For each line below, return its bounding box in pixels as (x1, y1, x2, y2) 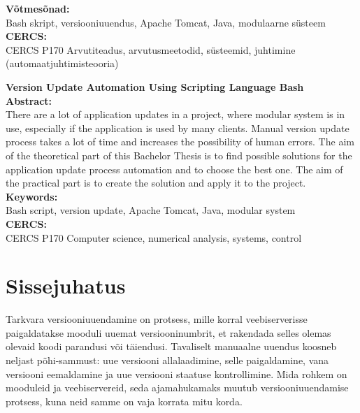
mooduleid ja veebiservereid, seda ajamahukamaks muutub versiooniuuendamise (6, 380, 349, 395)
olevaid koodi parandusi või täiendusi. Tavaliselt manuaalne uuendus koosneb (6, 339, 337, 354)
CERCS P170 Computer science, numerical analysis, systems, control (6, 230, 302, 245)
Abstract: (6, 93, 52, 108)
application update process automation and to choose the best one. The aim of (6, 161, 343, 176)
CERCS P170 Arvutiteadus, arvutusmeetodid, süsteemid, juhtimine (6, 42, 296, 57)
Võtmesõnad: (6, 1, 70, 15)
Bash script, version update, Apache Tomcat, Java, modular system (6, 203, 296, 217)
